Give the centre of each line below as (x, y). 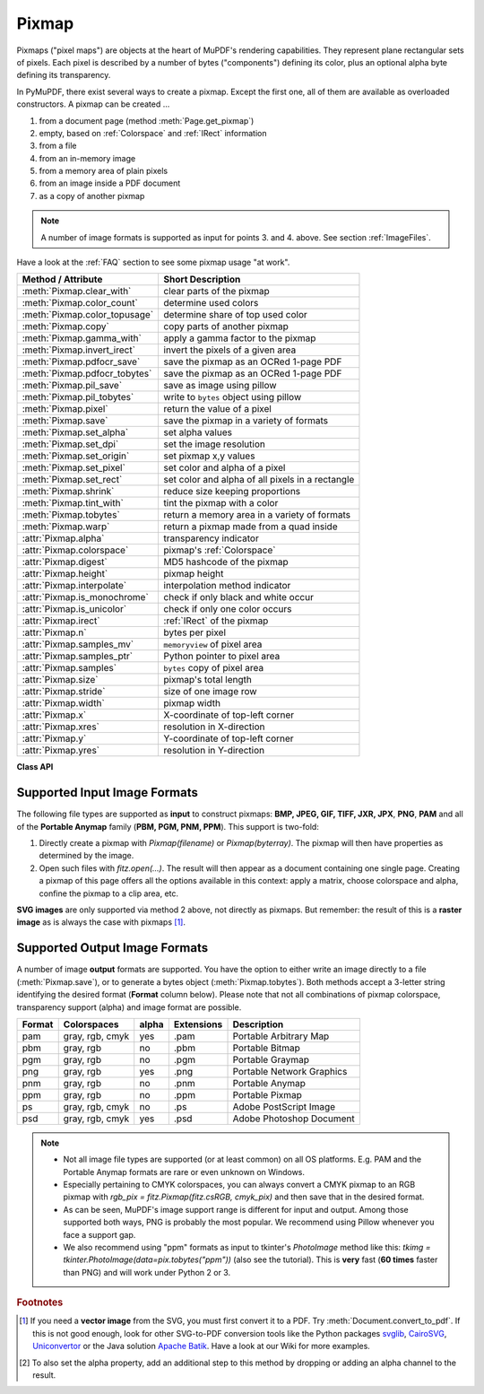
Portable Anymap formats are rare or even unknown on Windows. (184, 1172)
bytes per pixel (195, 632)
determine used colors (211, 303)
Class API (35, 767)
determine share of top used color (236, 315)
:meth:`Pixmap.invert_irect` (79, 350)
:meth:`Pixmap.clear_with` (77, 292)
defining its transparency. (64, 75)
